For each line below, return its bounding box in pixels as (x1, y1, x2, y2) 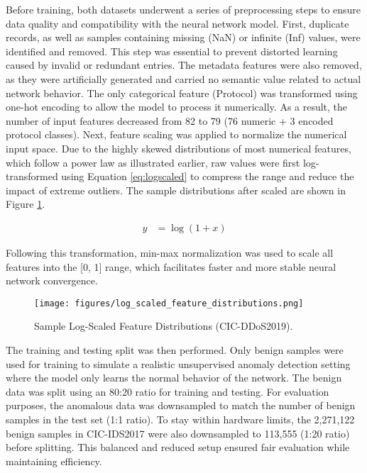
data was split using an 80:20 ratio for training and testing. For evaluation (6, 384, 329, 399)
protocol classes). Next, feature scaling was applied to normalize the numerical (6, 127, 347, 142)
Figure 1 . (6, 196, 45, 211)
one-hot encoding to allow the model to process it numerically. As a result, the (6, 99, 348, 114)
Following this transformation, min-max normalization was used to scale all (6, 245, 334, 260)
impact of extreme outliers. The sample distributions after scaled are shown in (6, 182, 346, 197)
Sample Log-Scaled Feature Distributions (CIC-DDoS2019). (34, 318, 293, 333)
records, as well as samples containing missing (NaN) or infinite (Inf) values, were (6, 30, 361, 45)
